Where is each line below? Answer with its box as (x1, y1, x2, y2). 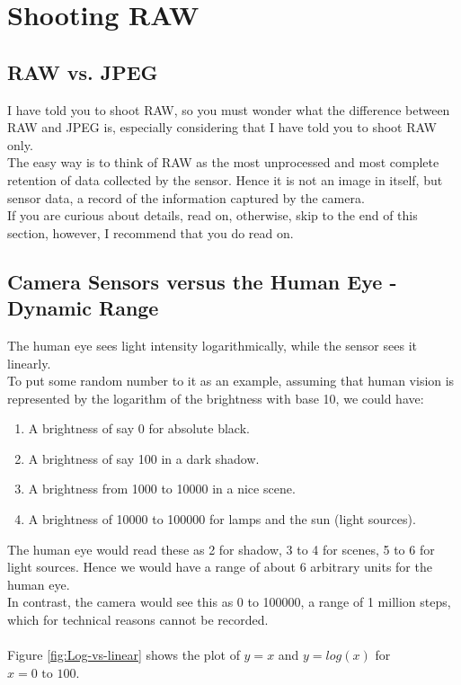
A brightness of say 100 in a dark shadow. (28, 449, 260, 467)
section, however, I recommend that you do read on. (7, 223, 294, 242)
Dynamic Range (7, 294, 159, 322)
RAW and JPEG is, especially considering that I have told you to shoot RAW (7, 118, 437, 137)
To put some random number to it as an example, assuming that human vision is (7, 371, 455, 390)
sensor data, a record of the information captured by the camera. (7, 188, 365, 207)
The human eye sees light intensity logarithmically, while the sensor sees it (7, 335, 417, 354)
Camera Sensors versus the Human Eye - (7, 267, 397, 295)
